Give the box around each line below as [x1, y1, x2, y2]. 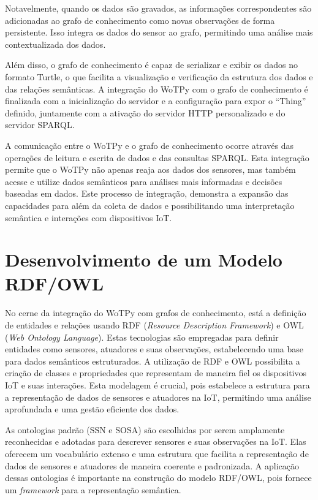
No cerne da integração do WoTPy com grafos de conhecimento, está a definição [5, 306, 306, 319]
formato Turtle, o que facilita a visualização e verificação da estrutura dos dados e [5, 70, 313, 83]
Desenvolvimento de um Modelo [5, 247, 282, 272]
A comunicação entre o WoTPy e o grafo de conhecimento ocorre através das [5, 138, 294, 151]
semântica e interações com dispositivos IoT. [5, 211, 172, 224]
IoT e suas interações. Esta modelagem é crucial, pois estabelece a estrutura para [5, 378, 310, 391]
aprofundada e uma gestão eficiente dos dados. [5, 403, 180, 415]
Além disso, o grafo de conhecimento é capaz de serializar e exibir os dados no [5, 58, 298, 71]
